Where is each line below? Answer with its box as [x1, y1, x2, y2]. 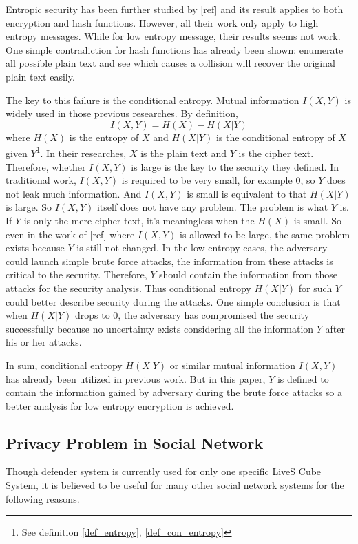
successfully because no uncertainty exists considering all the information [6, 321, 314, 335]
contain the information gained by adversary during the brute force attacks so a [6, 385, 342, 399]
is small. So [293, 213, 342, 227]
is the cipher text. [238, 146, 314, 160]
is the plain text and [140, 146, 227, 160]
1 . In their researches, [36, 144, 127, 160]
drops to [74, 308, 110, 322]
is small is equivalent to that [187, 186, 307, 200]
